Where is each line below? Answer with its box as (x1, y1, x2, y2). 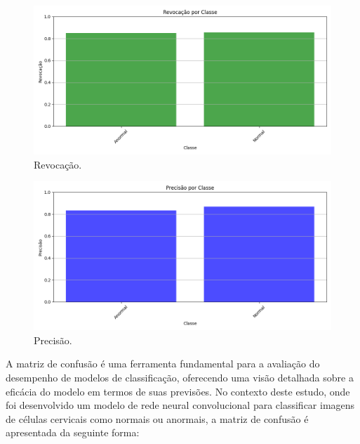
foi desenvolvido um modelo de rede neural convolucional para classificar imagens (6, 398, 355, 412)
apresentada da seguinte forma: (6, 425, 140, 440)
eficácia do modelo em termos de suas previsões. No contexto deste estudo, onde (6, 384, 350, 398)
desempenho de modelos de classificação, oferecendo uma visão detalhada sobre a (6, 370, 354, 384)
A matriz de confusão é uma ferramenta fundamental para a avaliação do (6, 356, 320, 371)
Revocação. (34, 157, 82, 171)
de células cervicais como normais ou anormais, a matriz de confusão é (6, 411, 309, 426)
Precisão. (34, 332, 72, 347)
